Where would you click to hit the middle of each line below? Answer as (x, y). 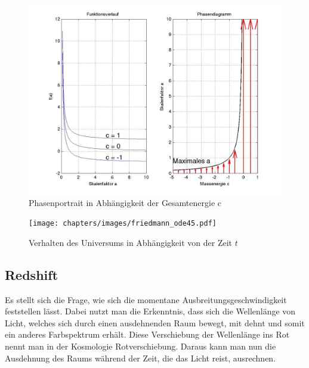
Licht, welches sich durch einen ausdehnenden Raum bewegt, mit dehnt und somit (155, 322)
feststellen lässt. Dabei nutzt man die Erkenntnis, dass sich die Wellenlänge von (150, 311)
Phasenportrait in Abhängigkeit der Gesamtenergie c (125, 202)
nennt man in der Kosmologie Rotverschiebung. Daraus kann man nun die (140, 346)
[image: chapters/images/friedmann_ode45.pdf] (123, 224)
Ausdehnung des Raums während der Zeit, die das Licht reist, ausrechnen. (140, 358)
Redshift (32, 274)
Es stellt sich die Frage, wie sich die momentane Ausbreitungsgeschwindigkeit (146, 299)
